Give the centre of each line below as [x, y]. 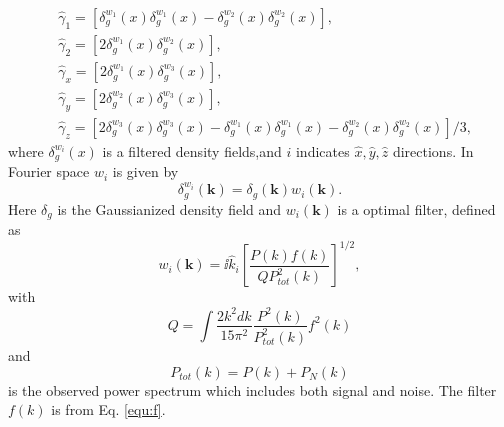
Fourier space [49, 171]
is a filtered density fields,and [192, 150]
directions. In [433, 150]
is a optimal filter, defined [416, 208]
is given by [145, 171]
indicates [322, 150]
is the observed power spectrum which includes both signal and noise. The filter [252, 389]
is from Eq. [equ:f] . [108, 409]
